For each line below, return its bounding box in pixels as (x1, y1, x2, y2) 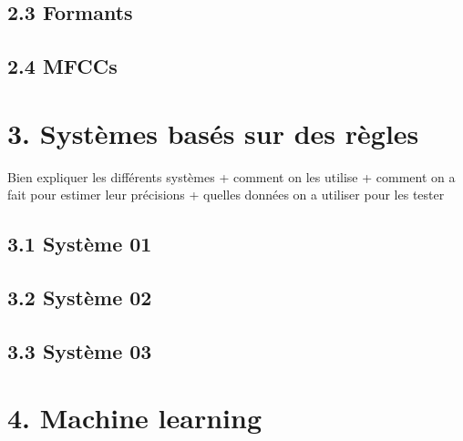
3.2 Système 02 (7, 283, 152, 312)
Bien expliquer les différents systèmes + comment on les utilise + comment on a (7, 167, 456, 186)
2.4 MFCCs (7, 52, 118, 80)
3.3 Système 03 (7, 336, 152, 364)
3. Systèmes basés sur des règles (7, 114, 419, 151)
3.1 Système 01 (7, 230, 152, 258)
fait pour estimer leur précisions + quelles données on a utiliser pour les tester (7, 185, 445, 204)
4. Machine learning (7, 399, 262, 436)
